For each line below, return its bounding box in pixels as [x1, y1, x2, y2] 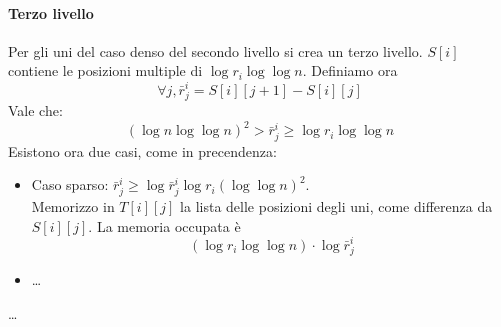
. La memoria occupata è [88, 215, 241, 236]
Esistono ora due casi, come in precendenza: [8, 140, 277, 161]
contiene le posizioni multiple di [8, 60, 203, 81]
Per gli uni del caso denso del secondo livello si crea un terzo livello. [8, 40, 423, 61]
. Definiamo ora [302, 60, 398, 81]
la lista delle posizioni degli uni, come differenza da [180, 195, 493, 216]
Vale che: [8, 100, 63, 121]
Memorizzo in [31, 195, 115, 216]
